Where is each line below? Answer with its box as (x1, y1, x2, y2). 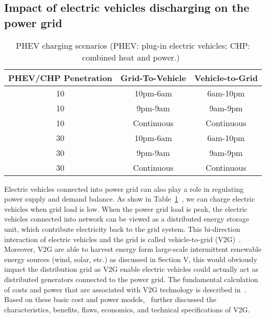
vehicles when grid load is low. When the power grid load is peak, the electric (4, 203, 248, 214)
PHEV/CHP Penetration (8, 71, 113, 84)
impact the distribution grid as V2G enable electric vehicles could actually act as (4, 264, 258, 274)
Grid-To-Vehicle (120, 71, 187, 84)
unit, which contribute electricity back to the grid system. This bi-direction (4, 223, 240, 234)
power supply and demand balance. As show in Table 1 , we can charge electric (4, 193, 255, 204)
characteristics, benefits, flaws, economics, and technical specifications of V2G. (4, 304, 250, 314)
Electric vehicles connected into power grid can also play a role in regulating (4, 183, 244, 194)
